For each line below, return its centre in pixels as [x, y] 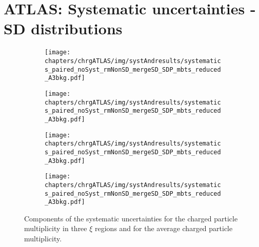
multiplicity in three [56, 228]
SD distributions [63, 28]
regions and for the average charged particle [164, 228]
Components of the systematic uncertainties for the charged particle [131, 218]
